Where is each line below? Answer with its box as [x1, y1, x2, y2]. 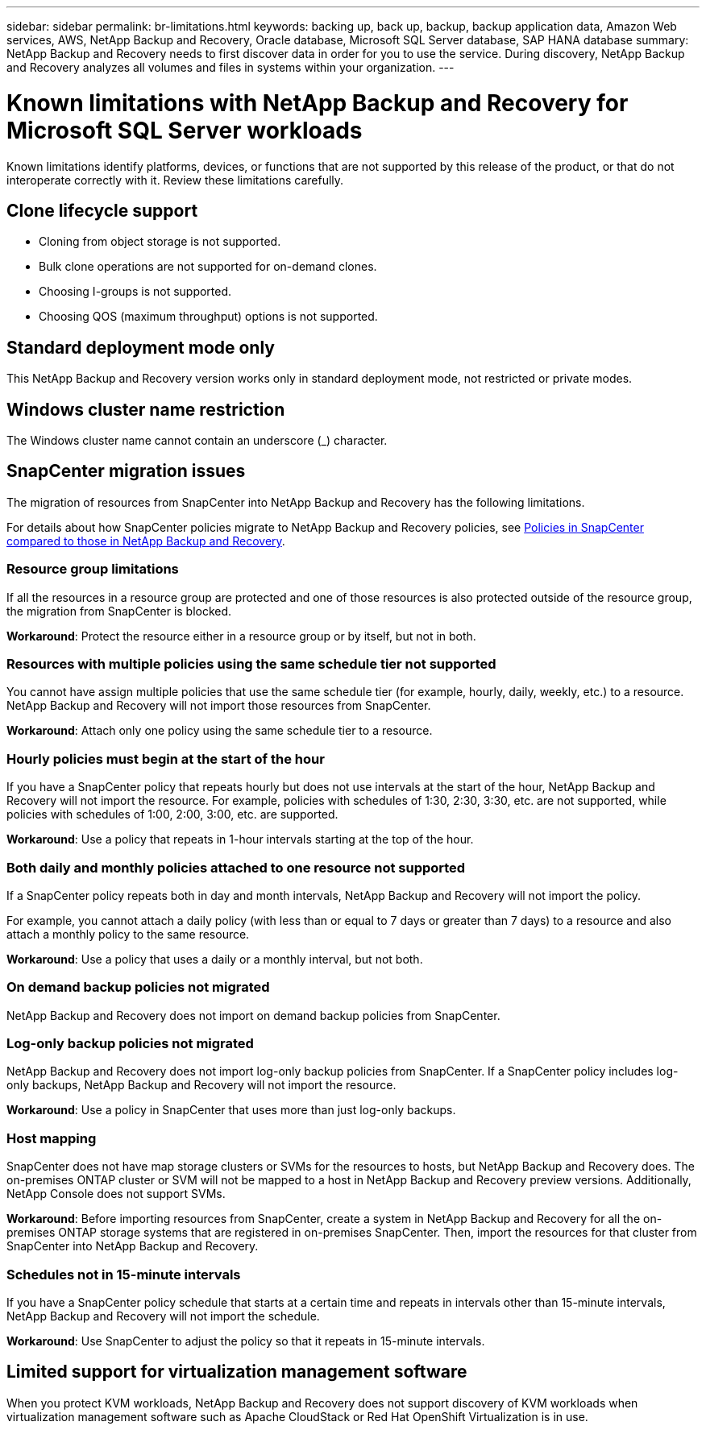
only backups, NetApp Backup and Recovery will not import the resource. [6, 1078, 397, 1092]
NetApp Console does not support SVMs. [6, 1187, 226, 1201]
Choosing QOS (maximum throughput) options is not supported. [39, 309, 378, 324]
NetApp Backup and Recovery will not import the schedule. [6, 1308, 320, 1323]
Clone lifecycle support [6, 200, 198, 221]
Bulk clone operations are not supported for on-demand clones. [39, 259, 377, 274]
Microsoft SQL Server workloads [6, 116, 363, 144]
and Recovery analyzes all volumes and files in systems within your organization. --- [6, 60, 455, 74]
